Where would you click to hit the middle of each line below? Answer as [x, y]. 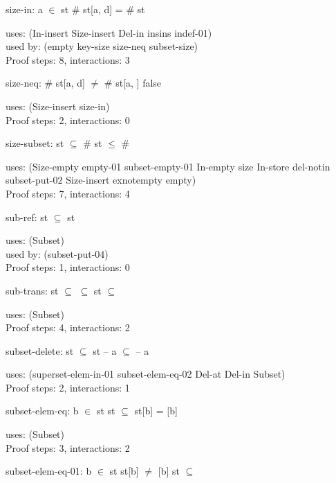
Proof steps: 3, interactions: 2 [68, 447]
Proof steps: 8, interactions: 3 [68, 59]
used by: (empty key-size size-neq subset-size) [102, 46]
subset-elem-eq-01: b [49, 471]
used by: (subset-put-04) [57, 253]
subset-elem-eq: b [42, 411]
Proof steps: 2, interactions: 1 [68, 387]
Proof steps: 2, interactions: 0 [68, 120]
